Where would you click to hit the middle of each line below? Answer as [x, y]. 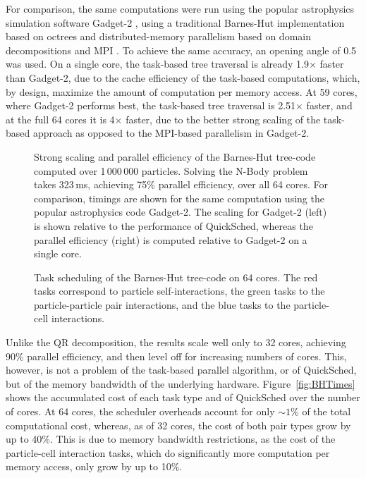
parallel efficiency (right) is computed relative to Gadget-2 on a [171, 239]
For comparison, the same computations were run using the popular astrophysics [180, 8]
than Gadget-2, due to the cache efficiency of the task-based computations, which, [183, 77]
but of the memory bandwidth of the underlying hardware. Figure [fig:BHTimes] [181, 383]
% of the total [321, 411]
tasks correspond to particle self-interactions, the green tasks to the [179, 291]
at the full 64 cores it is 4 [60, 119]
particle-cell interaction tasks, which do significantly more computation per [168, 452]
